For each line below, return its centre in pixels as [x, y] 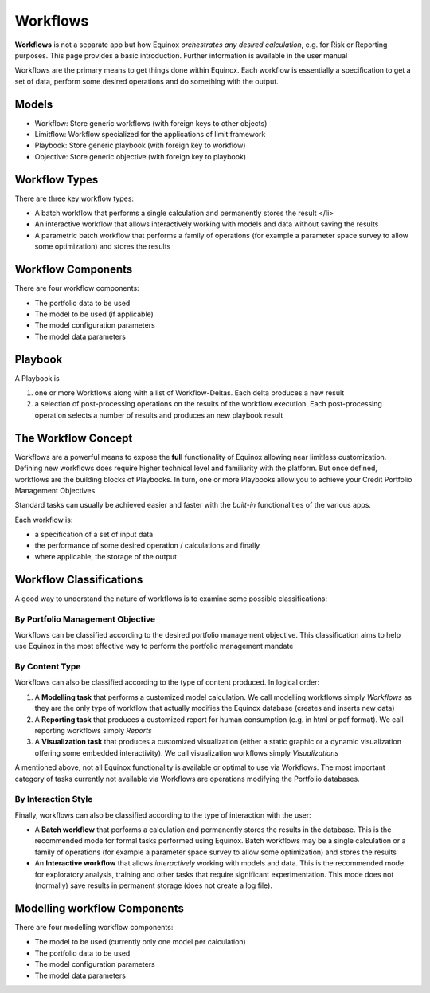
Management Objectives [55, 490]
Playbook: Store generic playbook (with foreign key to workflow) [140, 145]
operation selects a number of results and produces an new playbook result [159, 415]
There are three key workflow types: [74, 198]
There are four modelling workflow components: [94, 927]
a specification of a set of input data [94, 535]
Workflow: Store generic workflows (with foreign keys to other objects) [151, 123]
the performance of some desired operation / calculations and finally [147, 545]
